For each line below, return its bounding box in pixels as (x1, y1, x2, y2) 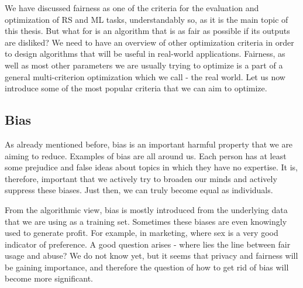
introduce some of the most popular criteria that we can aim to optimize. (5, 82, 267, 94)
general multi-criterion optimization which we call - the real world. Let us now (5, 70, 285, 83)
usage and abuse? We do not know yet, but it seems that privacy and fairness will (5, 249, 298, 262)
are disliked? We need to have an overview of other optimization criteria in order (5, 36, 294, 48)
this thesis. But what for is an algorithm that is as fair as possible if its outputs (5, 25, 290, 37)
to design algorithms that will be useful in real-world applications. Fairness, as (5, 47, 285, 60)
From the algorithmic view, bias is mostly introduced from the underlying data (5, 203, 288, 215)
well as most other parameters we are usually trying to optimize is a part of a (5, 59, 283, 71)
